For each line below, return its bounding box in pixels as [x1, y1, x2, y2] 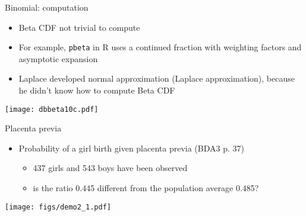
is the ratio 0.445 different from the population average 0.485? [33, 182, 259, 194]
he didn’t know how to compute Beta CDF [18, 84, 175, 96]
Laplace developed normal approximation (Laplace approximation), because [18, 72, 295, 85]
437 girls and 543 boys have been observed [33, 162, 188, 174]
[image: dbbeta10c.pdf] [5, 105, 99, 114]
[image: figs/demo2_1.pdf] [5, 202, 111, 211]
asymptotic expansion [18, 52, 98, 65]
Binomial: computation [5, 1, 89, 13]
